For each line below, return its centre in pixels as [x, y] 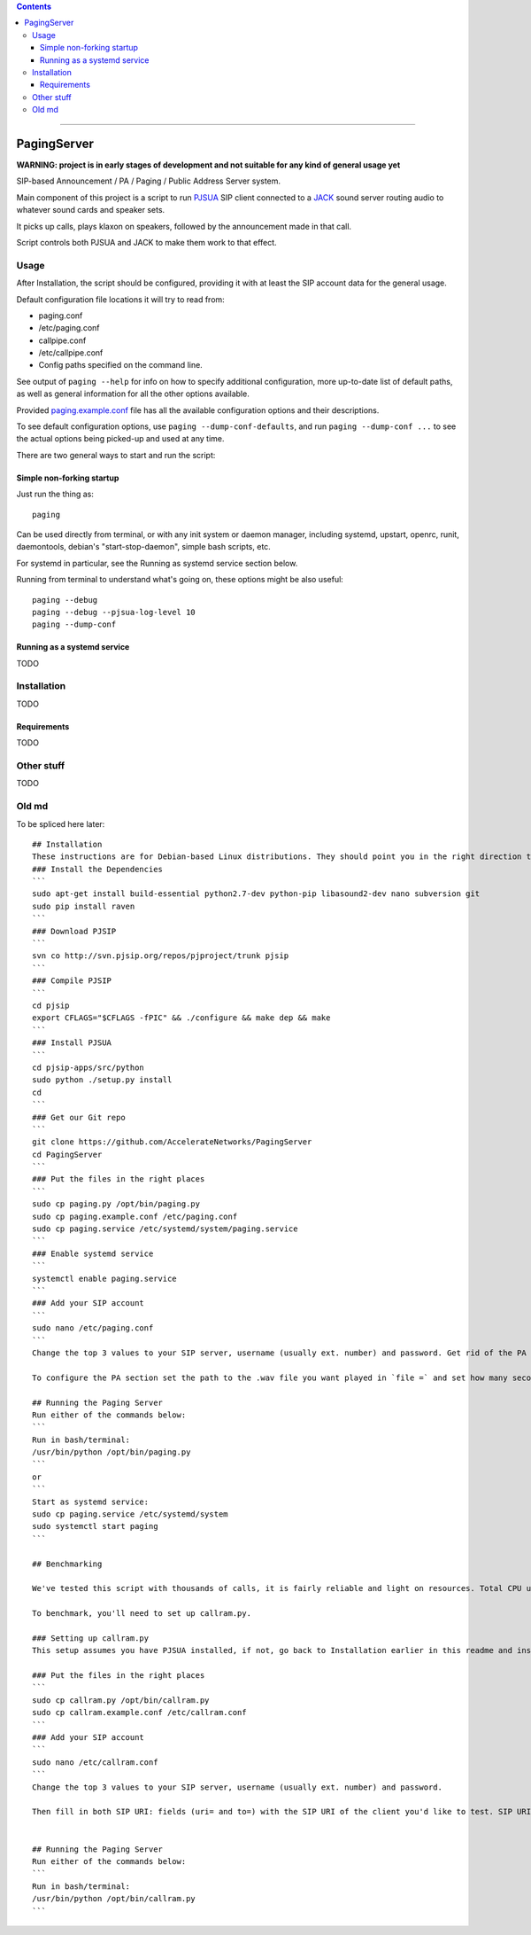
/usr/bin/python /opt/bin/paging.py [112, 1452]
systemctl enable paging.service [104, 1278]
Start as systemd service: [91, 1502]
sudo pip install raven [84, 906]
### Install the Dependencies [98, 869]
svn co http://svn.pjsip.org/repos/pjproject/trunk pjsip [161, 956]
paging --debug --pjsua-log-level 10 [114, 612]
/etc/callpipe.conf [71, 353]
